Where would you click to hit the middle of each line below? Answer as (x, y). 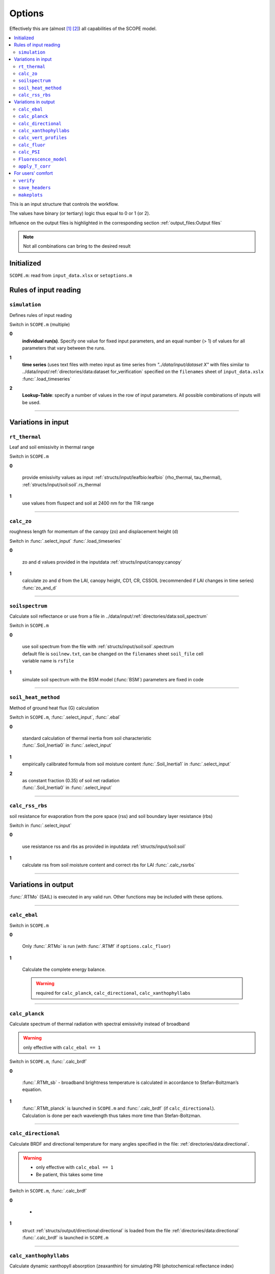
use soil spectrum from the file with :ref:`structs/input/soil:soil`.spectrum (98, 647)
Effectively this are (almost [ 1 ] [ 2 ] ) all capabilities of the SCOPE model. (83, 29)
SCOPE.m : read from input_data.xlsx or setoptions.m (71, 276)
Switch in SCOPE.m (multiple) (40, 324)
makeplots (31, 195)
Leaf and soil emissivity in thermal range (52, 447)
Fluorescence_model (43, 159)
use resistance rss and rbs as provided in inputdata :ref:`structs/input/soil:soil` (104, 846)
